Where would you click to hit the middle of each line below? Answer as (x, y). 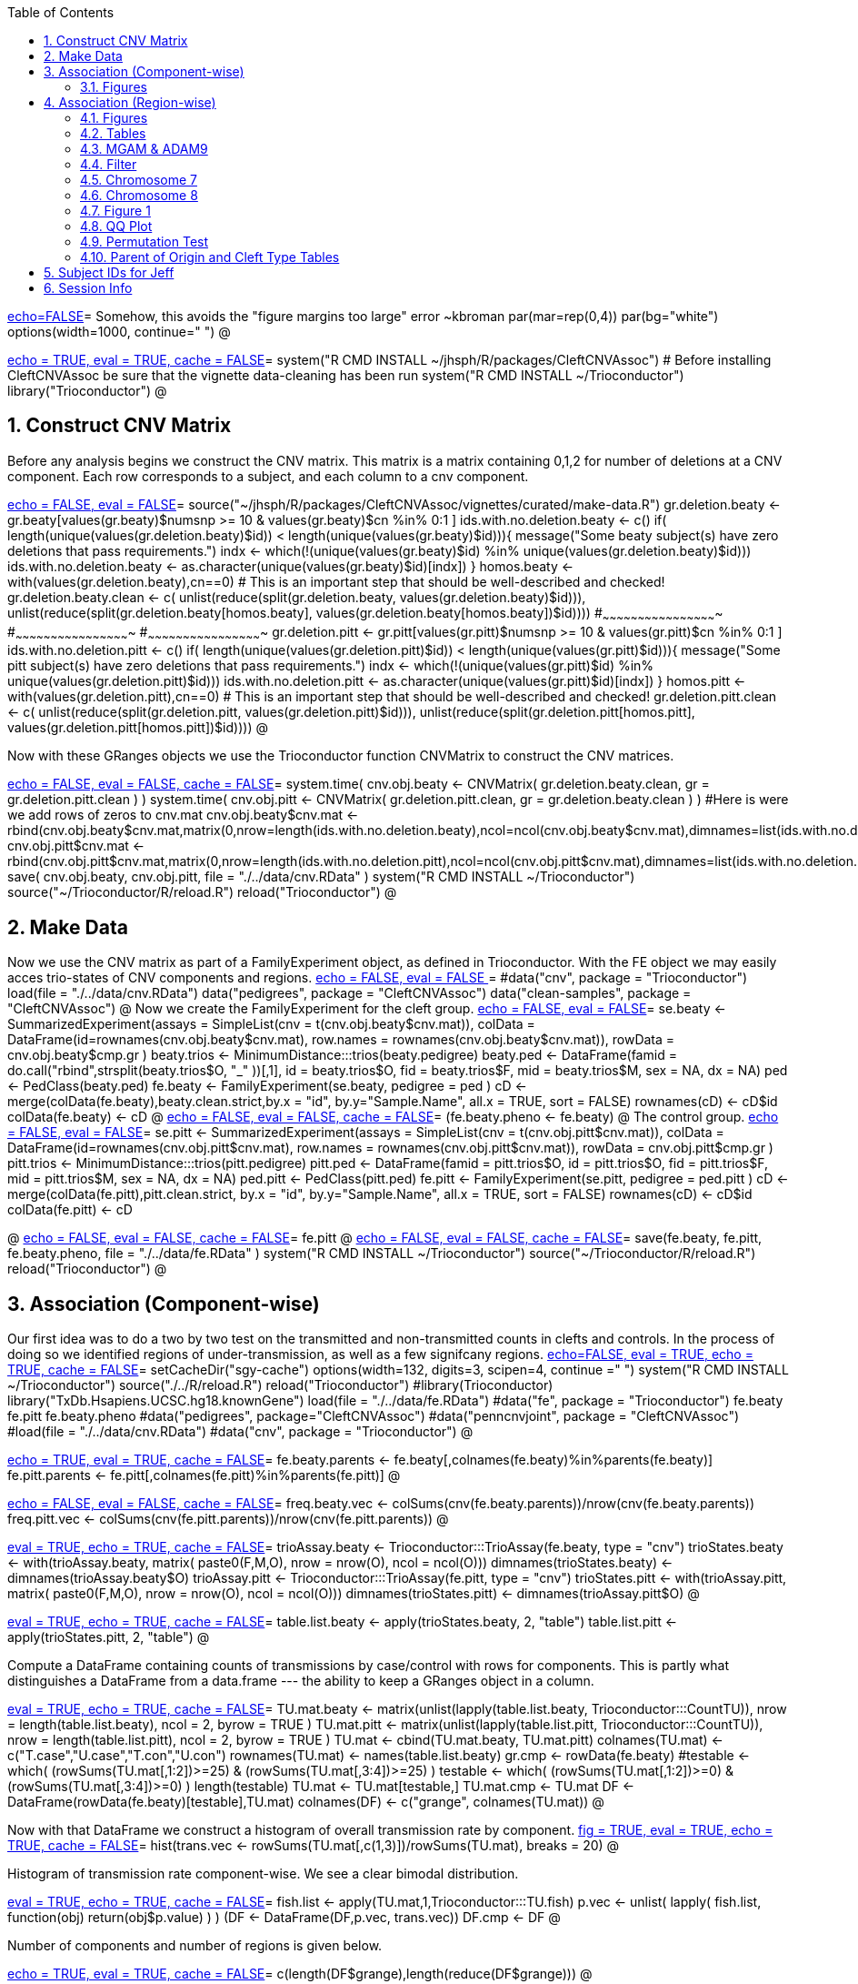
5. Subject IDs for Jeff (109, 272)
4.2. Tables (113, 133)
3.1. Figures (114, 87)
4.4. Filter (109, 164)
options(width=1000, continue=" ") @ (119, 332)
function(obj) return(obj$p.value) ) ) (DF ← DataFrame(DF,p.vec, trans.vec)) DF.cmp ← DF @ (284, 1918)
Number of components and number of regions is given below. (195, 1946)
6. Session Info (88, 288)
